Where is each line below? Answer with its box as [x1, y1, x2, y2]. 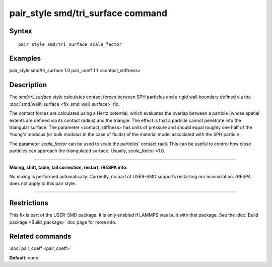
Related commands [9, 232, 72, 241]
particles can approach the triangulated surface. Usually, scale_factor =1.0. [9, 148, 166, 154]
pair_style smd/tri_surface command [9, 8, 168, 19]
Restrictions [9, 199, 49, 208]
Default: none [9, 254, 39, 260]
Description [9, 81, 47, 89]
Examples [9, 54, 41, 63]
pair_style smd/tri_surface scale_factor [18, 41, 122, 47]
